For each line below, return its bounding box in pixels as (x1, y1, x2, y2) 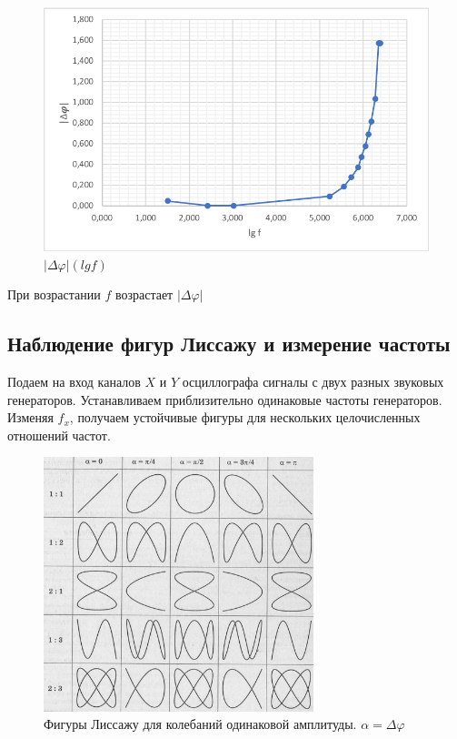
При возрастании (7, 285, 101, 304)
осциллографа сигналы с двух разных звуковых (182, 372, 444, 391)
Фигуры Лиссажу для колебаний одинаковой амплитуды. (44, 714, 357, 734)
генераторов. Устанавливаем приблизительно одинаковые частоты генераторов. (7, 390, 442, 409)
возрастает (114, 285, 174, 304)
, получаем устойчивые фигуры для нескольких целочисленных (69, 408, 421, 427)
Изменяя (7, 408, 54, 427)
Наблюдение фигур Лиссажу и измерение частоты (7, 329, 451, 358)
